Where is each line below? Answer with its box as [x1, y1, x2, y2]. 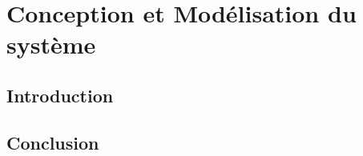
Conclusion [6, 130, 99, 154]
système [6, 28, 96, 61]
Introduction [6, 82, 114, 107]
